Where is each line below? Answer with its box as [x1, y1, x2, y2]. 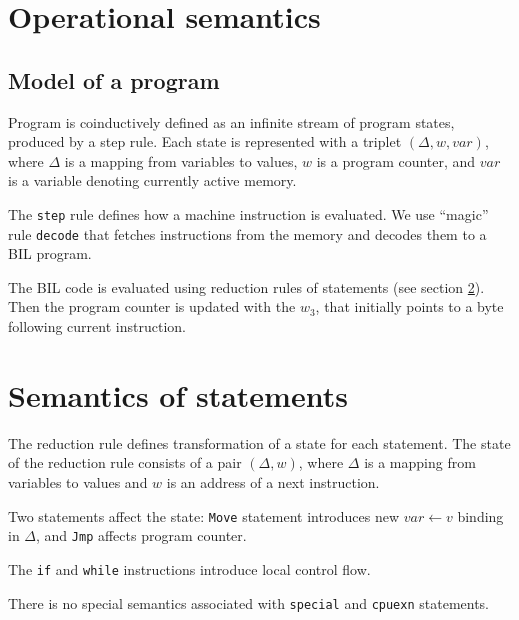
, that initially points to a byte [315, 296, 504, 317]
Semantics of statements [8, 374, 348, 415]
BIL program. [8, 243, 92, 264]
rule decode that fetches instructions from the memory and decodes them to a [8, 223, 487, 244]
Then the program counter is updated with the [8, 296, 296, 317]
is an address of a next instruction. [166, 471, 380, 492]
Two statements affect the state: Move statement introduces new [8, 505, 400, 526]
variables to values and [8, 471, 148, 492]
